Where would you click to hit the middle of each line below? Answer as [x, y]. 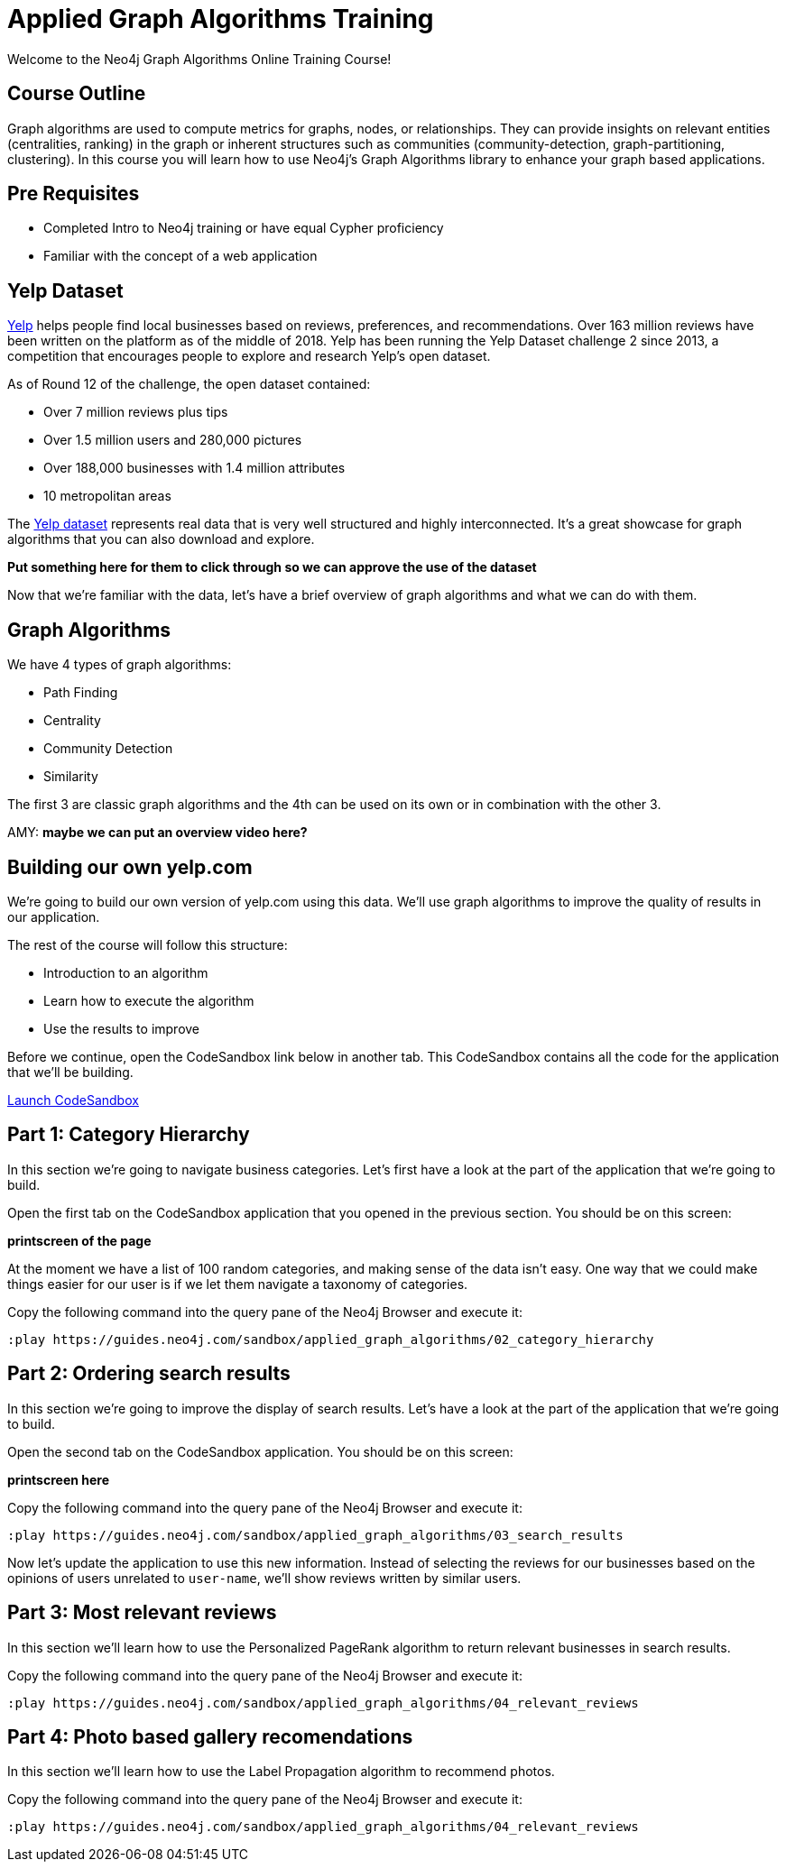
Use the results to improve [122, 1028]
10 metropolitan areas [107, 496]
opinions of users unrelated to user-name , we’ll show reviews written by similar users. [264, 1578]
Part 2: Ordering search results [149, 1374]
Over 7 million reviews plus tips [136, 412]
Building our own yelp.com [130, 867]
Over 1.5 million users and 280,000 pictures [173, 440]
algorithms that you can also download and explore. [161, 539]
